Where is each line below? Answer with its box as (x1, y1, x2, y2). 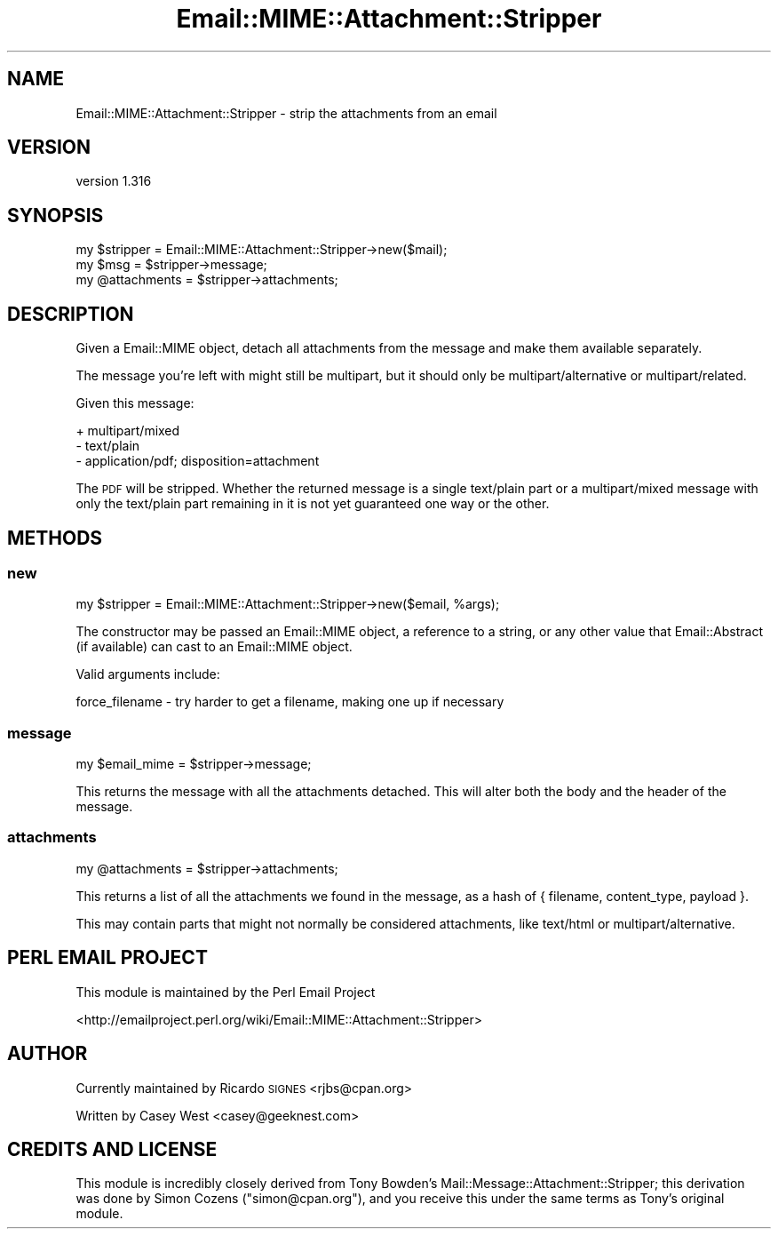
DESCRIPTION (7, 302, 134, 325)
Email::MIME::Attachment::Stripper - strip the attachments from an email (75, 105, 497, 121)
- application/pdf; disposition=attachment (75, 453, 320, 469)
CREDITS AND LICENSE (7, 1137, 218, 1160)
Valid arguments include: (75, 666, 220, 682)
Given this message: (75, 395, 194, 411)
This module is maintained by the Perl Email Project (75, 984, 376, 1000)
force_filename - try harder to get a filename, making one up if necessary (75, 694, 504, 710)
